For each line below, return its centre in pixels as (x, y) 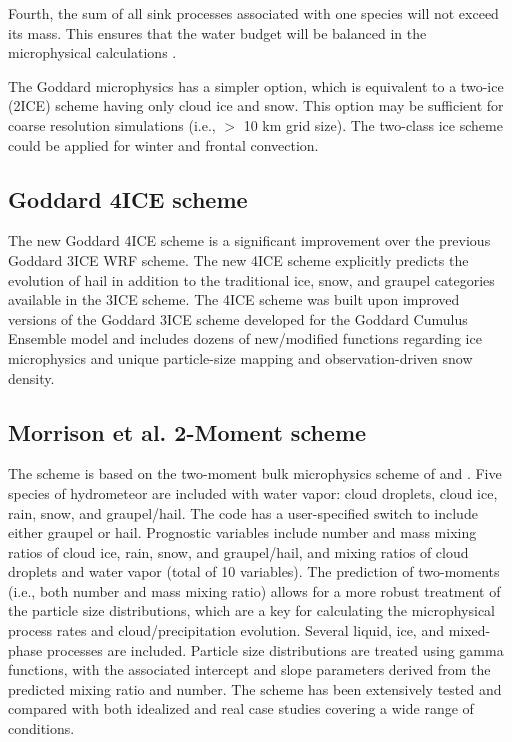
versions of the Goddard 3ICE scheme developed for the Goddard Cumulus (238, 318)
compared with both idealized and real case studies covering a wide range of (241, 708)
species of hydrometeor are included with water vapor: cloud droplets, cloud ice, (253, 492)
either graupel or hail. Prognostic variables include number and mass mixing (242, 532)
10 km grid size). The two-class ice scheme (373, 124)
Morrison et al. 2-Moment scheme (187, 431)
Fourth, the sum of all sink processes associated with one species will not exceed (253, 13)
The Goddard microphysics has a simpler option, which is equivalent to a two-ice (256, 85)
